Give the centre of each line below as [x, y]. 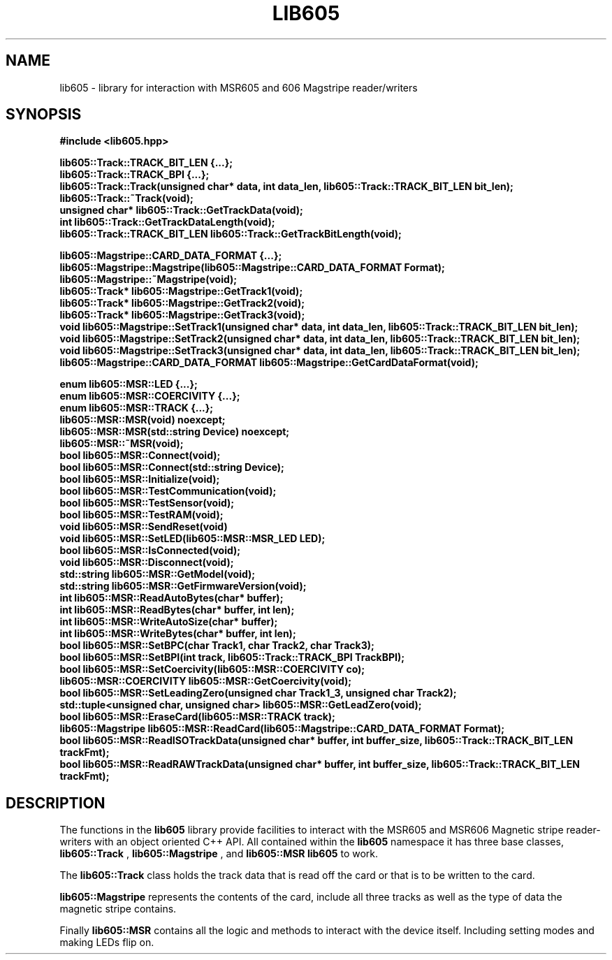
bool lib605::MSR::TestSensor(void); [147, 503]
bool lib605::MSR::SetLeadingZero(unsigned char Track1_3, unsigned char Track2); [258, 693]
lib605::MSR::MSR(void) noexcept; [143, 420]
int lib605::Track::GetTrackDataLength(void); [167, 222]
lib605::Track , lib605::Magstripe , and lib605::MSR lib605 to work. [219, 854]
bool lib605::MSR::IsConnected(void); [150, 551]
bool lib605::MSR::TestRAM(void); [141, 515]
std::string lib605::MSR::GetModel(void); [158, 574]
